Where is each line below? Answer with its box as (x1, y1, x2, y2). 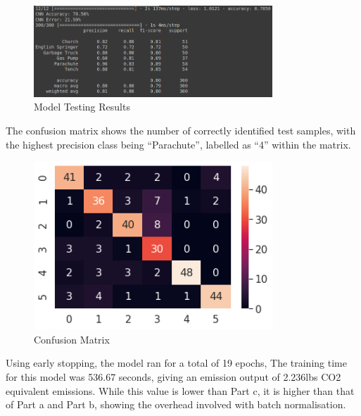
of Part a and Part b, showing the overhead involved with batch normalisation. (6, 397, 346, 412)
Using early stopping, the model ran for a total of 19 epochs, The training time (6, 355, 347, 370)
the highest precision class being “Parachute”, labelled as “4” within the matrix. (6, 137, 351, 151)
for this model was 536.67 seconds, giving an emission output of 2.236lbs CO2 (6, 370, 341, 384)
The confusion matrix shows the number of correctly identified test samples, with (6, 122, 356, 137)
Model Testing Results (34, 99, 130, 114)
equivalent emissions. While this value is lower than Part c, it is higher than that (6, 383, 355, 398)
